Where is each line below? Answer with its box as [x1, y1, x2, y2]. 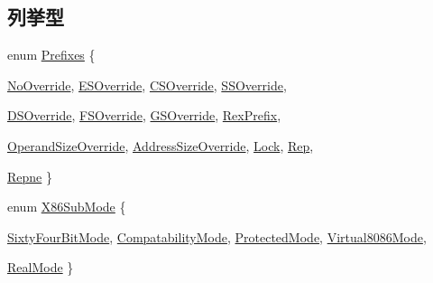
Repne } [7, 166, 52, 185]
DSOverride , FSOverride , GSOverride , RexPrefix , [7, 106, 281, 125]
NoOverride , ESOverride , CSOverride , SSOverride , [7, 75, 287, 94]
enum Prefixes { [7, 45, 96, 64]
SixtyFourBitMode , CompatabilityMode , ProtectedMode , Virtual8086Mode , [7, 227, 427, 246]
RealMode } [7, 258, 74, 277]
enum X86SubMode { [7, 197, 126, 216]
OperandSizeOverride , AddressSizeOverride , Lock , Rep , [7, 136, 314, 155]
